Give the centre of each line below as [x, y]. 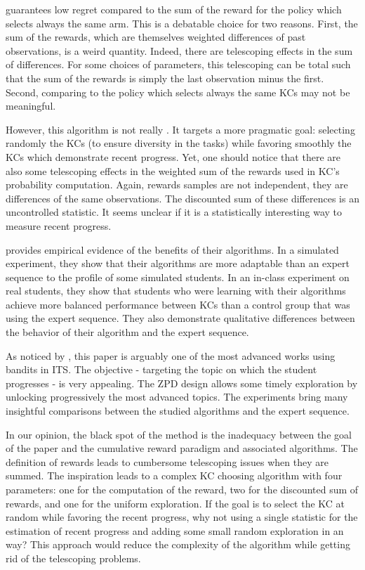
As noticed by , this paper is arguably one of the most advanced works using [171, 355]
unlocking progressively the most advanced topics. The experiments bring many [177, 397]
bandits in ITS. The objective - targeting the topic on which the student [161, 369]
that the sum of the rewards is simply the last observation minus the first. [165, 78]
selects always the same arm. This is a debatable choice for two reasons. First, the [182, 23]
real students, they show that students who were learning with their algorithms [176, 291]
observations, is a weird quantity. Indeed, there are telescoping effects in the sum [179, 50]
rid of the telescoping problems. [73, 558]
